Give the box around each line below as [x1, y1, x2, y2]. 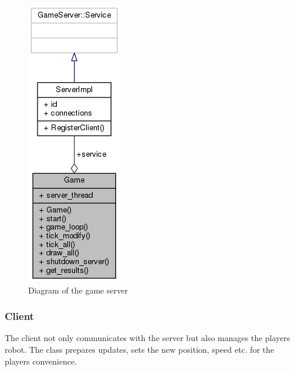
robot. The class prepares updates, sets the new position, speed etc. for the [5, 343, 274, 355]
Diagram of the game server [28, 284, 128, 296]
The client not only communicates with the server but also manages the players [5, 332, 290, 344]
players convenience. [5, 355, 77, 367]
